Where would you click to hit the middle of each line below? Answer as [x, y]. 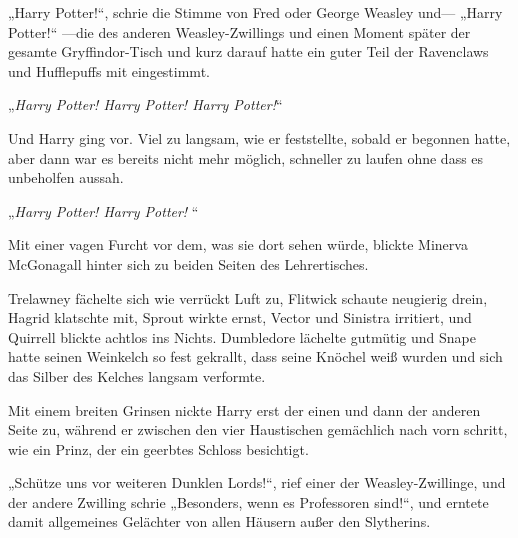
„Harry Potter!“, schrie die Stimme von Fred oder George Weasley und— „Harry [255, 12]
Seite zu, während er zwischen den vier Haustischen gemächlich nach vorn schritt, [258, 429]
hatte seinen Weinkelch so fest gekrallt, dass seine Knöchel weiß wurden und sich [255, 356]
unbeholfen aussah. [66, 177]
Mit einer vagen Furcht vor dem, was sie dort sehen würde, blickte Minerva [238, 244]
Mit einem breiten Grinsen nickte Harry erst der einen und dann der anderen [244, 409]
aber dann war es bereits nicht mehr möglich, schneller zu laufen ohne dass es [246, 157]
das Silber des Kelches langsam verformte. [137, 375]
